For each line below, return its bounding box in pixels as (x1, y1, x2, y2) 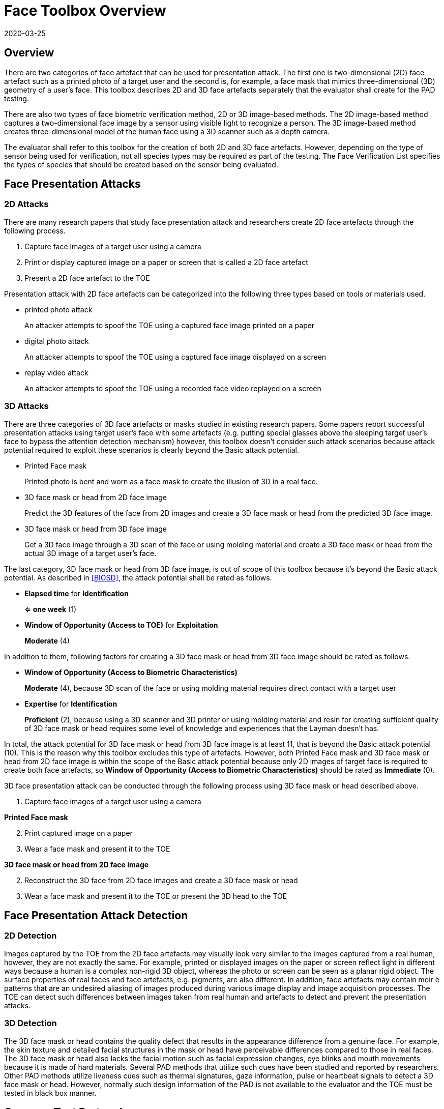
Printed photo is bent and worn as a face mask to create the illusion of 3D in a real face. (24, 477, 318, 486)
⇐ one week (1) (24, 604, 76, 614)
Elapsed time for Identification (24, 589, 129, 598)
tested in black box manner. (4, 1088, 97, 1097)
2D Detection (4, 930, 57, 941)
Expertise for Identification (24, 699, 117, 708)
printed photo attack (24, 305, 93, 314)
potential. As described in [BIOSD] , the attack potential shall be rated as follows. (4, 573, 272, 582)
